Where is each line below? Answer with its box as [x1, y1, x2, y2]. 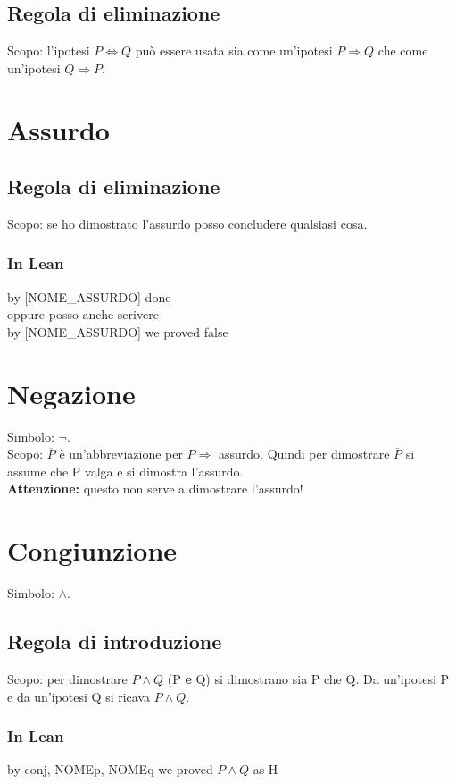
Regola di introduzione [7, 628, 222, 655]
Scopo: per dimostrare [7, 669, 128, 687]
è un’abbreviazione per [59, 444, 183, 463]
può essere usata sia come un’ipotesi [135, 41, 333, 60]
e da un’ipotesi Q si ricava [7, 687, 151, 705]
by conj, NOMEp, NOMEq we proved [7, 760, 213, 779]
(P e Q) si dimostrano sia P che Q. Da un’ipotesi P [167, 669, 450, 687]
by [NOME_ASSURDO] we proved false [7, 322, 228, 341]
